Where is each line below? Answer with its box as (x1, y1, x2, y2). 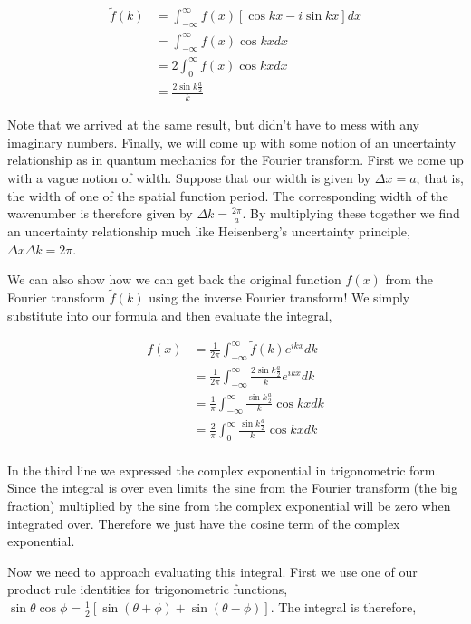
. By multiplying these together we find (242, 204, 460, 223)
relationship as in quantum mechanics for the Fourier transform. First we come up (7, 150, 464, 169)
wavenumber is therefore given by (7, 204, 193, 223)
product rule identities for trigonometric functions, (7, 580, 288, 599)
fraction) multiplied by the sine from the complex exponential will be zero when (7, 496, 451, 515)
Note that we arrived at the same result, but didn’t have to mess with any (7, 115, 419, 134)
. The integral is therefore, (270, 598, 417, 617)
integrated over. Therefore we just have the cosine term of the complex (7, 514, 400, 533)
